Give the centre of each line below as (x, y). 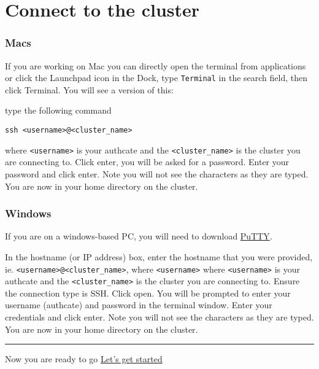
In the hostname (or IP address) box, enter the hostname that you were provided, (159, 256)
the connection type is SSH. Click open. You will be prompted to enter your (148, 293)
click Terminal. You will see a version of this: (89, 89)
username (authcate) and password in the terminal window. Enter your (139, 305)
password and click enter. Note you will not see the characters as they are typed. (157, 173)
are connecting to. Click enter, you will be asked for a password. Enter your (147, 162)
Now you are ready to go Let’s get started (84, 359)
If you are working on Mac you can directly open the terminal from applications (156, 65)
